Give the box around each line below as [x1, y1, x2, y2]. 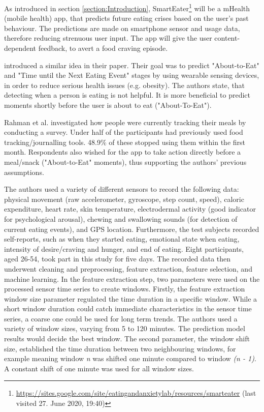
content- [214, 33, 240, 43]
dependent [4, 43, 37, 53]
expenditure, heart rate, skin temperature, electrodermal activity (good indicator [4, 203, 256, 214]
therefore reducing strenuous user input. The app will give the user [4, 33, 212, 43]
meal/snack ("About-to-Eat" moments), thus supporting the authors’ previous [4, 156, 247, 167]
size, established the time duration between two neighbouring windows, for [4, 343, 236, 354]
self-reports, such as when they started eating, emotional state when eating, [4, 233, 240, 244]
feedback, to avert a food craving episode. [38, 43, 168, 53]
